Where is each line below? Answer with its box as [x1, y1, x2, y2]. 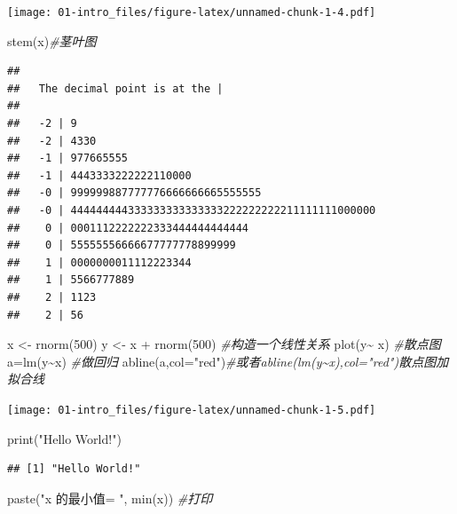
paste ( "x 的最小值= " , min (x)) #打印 [7, 488, 213, 507]
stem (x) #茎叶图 [7, 31, 97, 50]
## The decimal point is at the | [7, 82, 224, 95]
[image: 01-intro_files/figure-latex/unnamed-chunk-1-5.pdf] [7, 403, 376, 416]
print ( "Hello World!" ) [7, 429, 122, 447]
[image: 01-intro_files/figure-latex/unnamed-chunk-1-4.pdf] [7, 6, 376, 19]
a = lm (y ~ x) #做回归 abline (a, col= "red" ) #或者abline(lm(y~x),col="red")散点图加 [7, 352, 449, 370]
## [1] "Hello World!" [7, 463, 141, 476]
